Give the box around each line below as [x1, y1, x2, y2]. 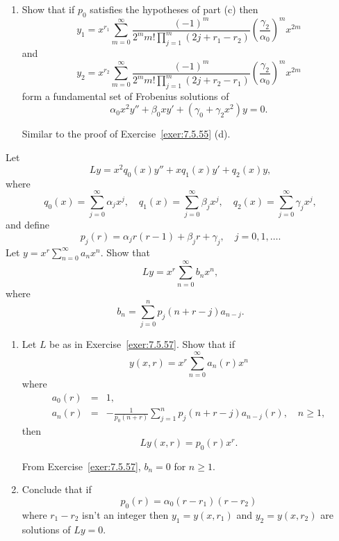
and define [6, 217, 50, 232]
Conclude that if [22, 482, 92, 497]
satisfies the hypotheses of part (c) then [90, 2, 258, 16]
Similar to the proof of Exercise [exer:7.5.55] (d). [22, 126, 231, 141]
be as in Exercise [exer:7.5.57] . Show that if [49, 337, 235, 351]
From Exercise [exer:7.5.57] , [22, 458, 141, 473]
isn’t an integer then [82, 507, 169, 522]
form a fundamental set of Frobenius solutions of [22, 88, 229, 103]
